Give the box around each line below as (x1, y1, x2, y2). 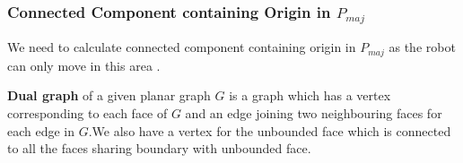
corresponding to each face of (7, 103, 168, 122)
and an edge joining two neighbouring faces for (185, 103, 442, 122)
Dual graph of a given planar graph (7, 86, 211, 105)
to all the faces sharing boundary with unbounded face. (7, 139, 311, 158)
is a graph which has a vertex (229, 86, 391, 105)
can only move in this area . (7, 56, 161, 74)
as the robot (389, 38, 456, 56)
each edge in (7, 121, 75, 140)
